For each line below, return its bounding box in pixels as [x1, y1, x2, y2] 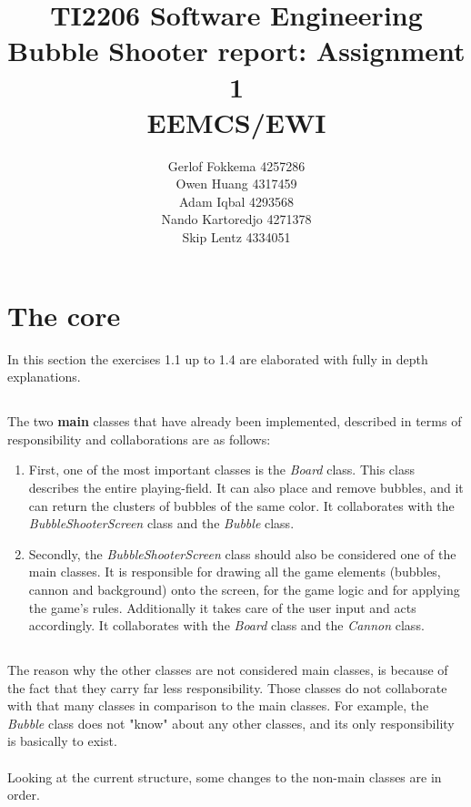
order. [7, 785, 40, 804]
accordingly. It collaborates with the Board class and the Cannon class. [28, 616, 425, 635]
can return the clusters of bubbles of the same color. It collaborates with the [28, 495, 455, 515]
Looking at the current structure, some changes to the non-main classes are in [7, 767, 442, 786]
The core [7, 296, 121, 333]
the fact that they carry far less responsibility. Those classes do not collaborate [7, 678, 447, 697]
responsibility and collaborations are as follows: [7, 429, 271, 448]
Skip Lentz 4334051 [182, 228, 291, 247]
